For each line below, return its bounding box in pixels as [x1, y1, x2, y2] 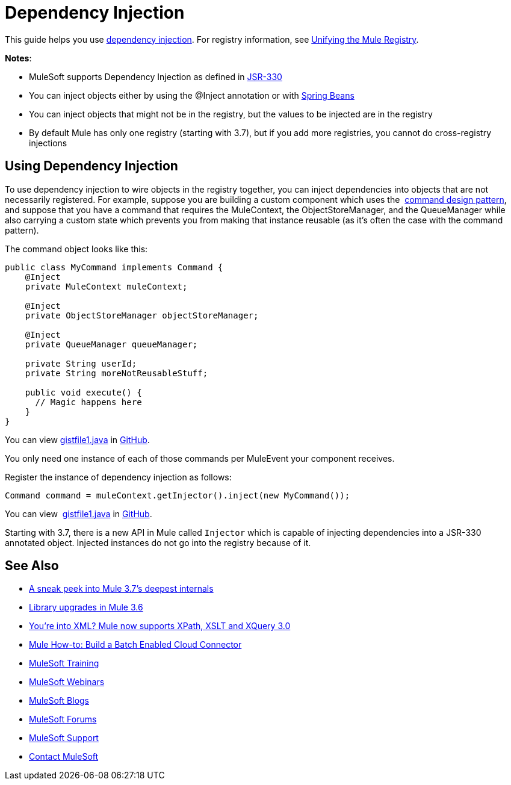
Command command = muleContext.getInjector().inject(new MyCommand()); [5, 490, 350, 500]
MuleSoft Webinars [29, 677, 105, 687]
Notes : [5, 52, 32, 63]
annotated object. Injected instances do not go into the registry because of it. [5, 537, 311, 548]
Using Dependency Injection [5, 158, 178, 174]
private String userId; [25, 358, 137, 368]
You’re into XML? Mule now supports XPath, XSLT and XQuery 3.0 [29, 621, 291, 631]
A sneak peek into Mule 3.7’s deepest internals [29, 583, 214, 594]
